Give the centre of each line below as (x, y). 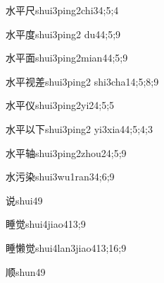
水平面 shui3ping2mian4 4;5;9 (67, 58)
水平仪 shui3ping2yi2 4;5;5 (60, 105)
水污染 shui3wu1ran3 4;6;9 (60, 177)
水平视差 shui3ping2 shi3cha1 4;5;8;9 (82, 81)
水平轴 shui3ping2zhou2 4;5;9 (66, 152)
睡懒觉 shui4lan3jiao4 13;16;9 (66, 247)
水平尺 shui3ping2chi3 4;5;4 (62, 10)
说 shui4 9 (24, 200)
